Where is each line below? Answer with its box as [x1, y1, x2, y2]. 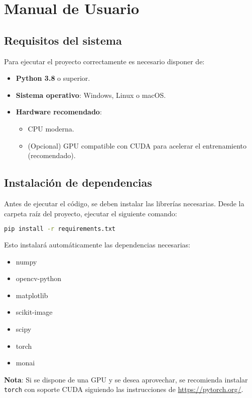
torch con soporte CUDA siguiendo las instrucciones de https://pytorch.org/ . [4, 384, 243, 394]
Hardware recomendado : [16, 106, 102, 117]
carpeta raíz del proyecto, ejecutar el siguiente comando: [4, 208, 177, 218]
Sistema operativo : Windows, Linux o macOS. [16, 89, 166, 100]
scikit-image [16, 307, 53, 317]
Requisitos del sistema [4, 32, 122, 48]
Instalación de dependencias [4, 175, 152, 190]
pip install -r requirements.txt [4, 225, 115, 233]
